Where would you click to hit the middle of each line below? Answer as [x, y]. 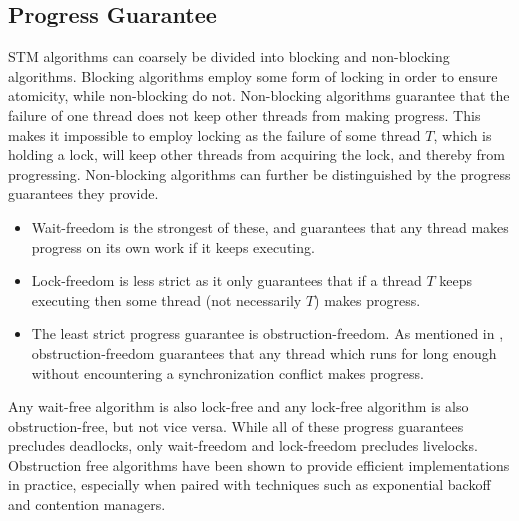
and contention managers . [87, 504]
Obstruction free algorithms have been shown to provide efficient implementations [259, 464]
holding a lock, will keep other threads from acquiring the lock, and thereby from [256, 154]
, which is [462, 134]
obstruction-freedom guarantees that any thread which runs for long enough [264, 352]
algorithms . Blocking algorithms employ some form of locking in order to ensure [253, 75]
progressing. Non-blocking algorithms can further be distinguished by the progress [259, 173]
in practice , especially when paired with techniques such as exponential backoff [249, 484]
